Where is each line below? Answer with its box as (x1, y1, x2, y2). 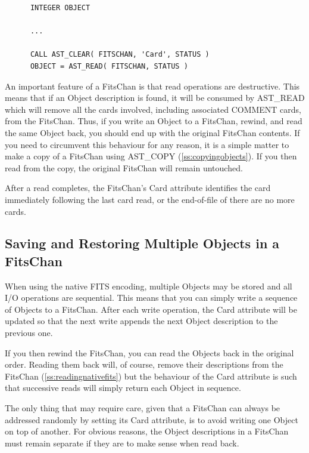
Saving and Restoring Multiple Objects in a (5, 234, 280, 252)
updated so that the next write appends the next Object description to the (5, 315, 278, 327)
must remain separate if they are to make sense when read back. (5, 436, 239, 449)
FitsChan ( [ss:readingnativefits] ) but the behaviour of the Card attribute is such (5, 369, 297, 382)
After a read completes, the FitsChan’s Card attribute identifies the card (5, 181, 271, 194)
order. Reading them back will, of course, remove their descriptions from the (5, 358, 283, 371)
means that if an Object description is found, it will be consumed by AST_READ (5, 91, 305, 104)
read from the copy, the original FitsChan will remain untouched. (5, 161, 243, 174)
